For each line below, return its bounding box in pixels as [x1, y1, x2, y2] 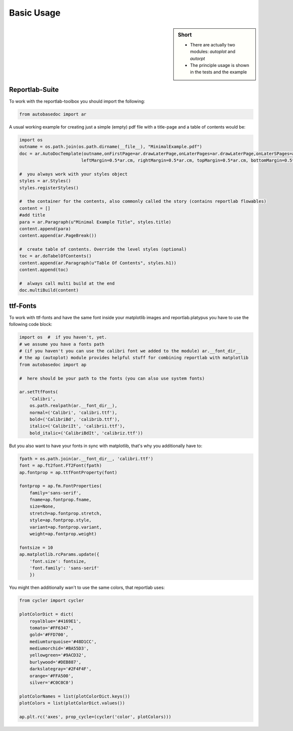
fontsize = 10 [19, 545, 53, 550]
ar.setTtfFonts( [19, 389, 59, 395]
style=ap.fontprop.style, [29, 517, 92, 523]
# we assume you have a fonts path [19, 341, 105, 347]
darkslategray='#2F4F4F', [29, 666, 92, 672]
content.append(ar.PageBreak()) [19, 233, 97, 238]
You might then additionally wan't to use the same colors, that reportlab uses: [9, 584, 165, 591]
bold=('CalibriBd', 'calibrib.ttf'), [29, 416, 120, 422]
